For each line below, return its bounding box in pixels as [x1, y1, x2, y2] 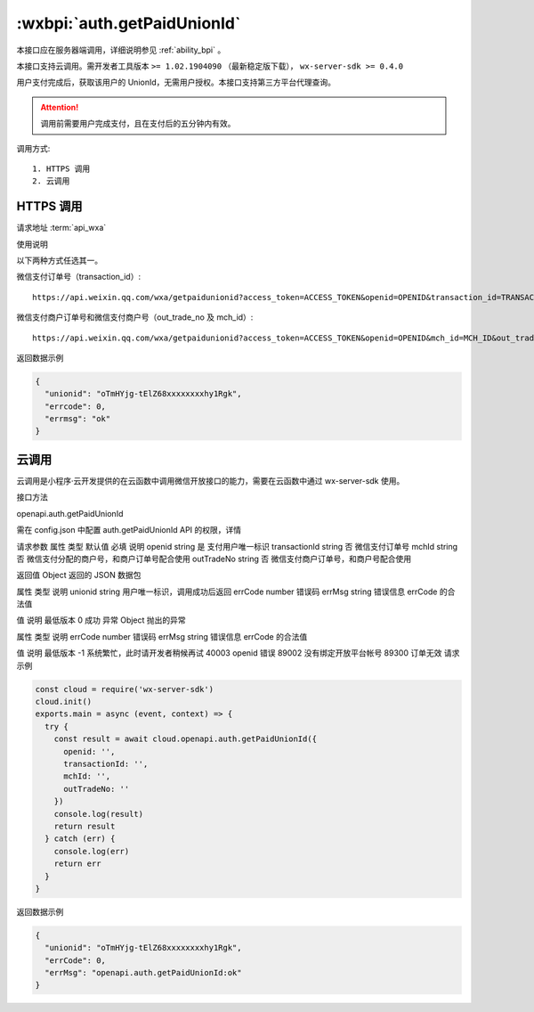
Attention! [40, 102, 79, 112]
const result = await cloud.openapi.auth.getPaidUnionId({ [53, 734, 318, 744]
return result [53, 820, 116, 831]
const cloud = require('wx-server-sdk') [35, 684, 214, 694]
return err [53, 859, 101, 869]
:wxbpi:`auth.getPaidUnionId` [16, 13, 241, 33]
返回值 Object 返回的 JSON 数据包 [16, 570, 142, 581]
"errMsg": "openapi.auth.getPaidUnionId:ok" [44, 967, 242, 978]
